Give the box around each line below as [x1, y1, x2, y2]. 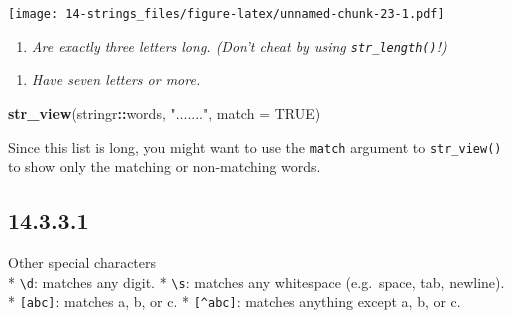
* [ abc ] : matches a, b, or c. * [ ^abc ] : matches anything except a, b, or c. [8, 291, 461, 312]
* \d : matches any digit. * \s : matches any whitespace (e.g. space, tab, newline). [8, 271, 505, 292]
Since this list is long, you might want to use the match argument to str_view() [8, 136, 502, 157]
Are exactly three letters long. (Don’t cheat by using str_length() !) [31, 35, 447, 56]
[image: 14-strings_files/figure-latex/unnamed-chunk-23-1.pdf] [8, 7, 445, 21]
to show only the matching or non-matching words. [8, 156, 321, 177]
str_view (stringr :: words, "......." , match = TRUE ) [8, 102, 321, 123]
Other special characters [8, 251, 157, 272]
